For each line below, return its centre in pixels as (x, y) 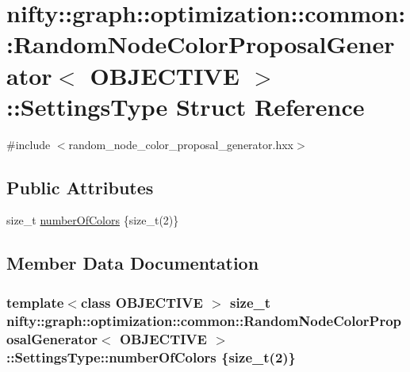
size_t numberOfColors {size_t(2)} (93, 220)
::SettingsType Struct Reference (186, 106)
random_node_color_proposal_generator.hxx (181, 144)
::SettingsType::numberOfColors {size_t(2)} (151, 357)
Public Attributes (80, 187)
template (35, 302)
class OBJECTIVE (142, 302)
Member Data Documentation (133, 263)
